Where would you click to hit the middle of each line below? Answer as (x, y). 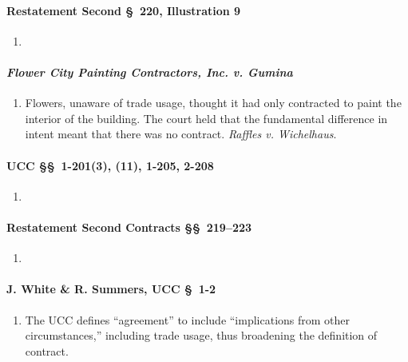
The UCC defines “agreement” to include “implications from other (188, 319)
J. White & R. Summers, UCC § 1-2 (111, 289)
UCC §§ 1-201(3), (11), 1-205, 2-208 (110, 165)
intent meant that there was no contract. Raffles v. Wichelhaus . (181, 134)
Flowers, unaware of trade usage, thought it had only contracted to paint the (213, 103)
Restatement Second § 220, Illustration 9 (124, 10)
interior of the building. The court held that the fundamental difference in (206, 118)
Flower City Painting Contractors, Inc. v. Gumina (150, 72)
